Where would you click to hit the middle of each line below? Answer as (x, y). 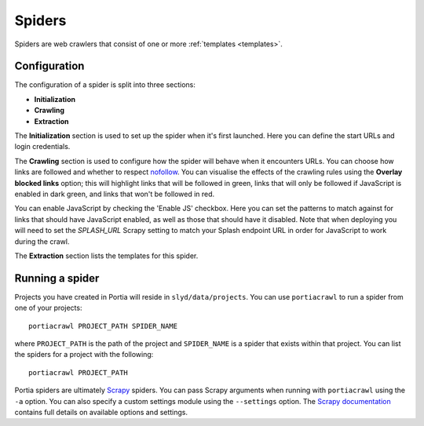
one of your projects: (48, 308)
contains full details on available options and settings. (101, 412)
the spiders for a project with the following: (84, 355)
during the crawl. (42, 241)
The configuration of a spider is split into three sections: (105, 85)
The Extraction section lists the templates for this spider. (106, 256)
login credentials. (42, 147)
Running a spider (57, 278)
